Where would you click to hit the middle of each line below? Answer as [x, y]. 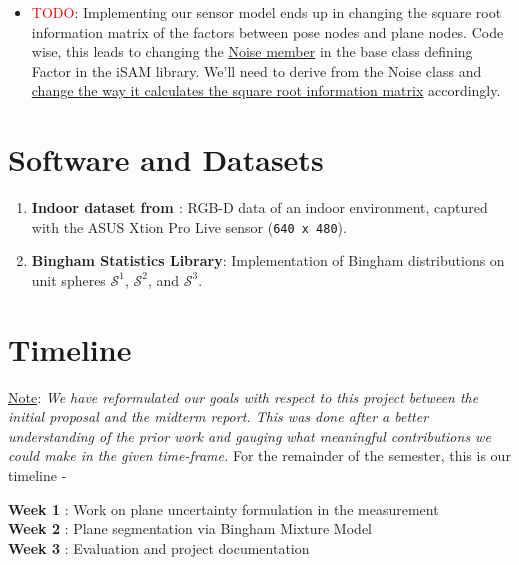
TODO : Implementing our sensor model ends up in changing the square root [266, 12]
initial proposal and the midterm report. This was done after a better [218, 416]
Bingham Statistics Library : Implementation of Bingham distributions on [268, 260]
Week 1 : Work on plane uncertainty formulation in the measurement [223, 508]
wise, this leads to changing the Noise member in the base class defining [252, 51]
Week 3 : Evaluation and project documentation [159, 547]
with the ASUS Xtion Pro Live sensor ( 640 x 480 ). [189, 226]
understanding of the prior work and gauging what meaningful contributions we [249, 435]
